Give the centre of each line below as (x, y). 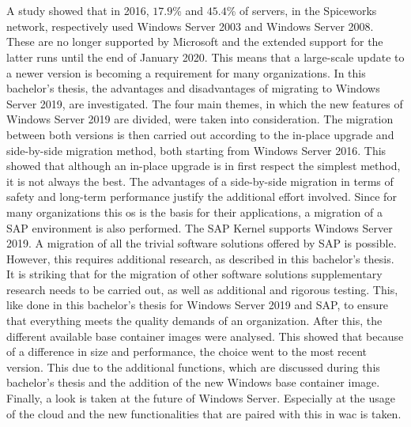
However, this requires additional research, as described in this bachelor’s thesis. (200, 258)
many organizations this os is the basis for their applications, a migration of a (194, 212)
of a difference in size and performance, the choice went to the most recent (187, 351)
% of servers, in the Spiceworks (302, 11)
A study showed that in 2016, (78, 11)
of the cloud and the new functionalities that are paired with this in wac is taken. (204, 413)
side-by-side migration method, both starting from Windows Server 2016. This (196, 150)
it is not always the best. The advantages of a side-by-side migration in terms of (200, 181)
